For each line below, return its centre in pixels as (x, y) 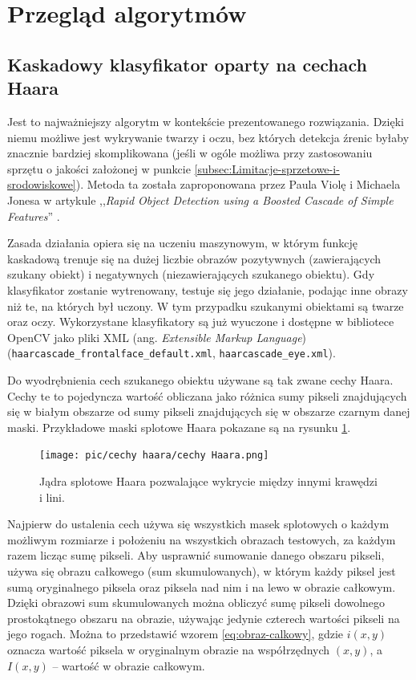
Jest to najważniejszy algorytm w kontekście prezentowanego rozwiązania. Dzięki (206, 121)
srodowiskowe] (42, 184)
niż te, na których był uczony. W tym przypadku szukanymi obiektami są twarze (206, 305)
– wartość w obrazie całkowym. (129, 665)
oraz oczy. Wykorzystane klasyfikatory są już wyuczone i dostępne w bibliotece (201, 322)
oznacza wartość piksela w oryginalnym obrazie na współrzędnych (169, 649)
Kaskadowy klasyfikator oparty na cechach (187, 64)
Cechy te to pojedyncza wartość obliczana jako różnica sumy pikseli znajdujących (207, 395)
